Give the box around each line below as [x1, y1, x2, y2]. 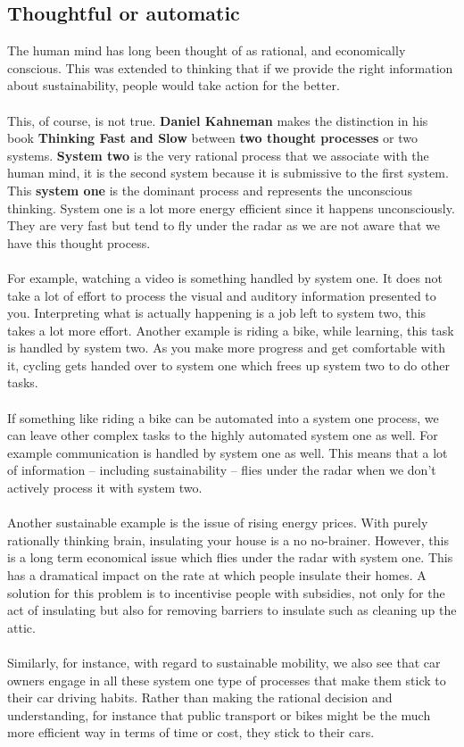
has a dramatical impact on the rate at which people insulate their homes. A [7, 566, 427, 585]
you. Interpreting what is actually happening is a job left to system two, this [7, 303, 427, 322]
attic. [7, 618, 36, 636]
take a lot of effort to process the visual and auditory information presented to [7, 286, 436, 304]
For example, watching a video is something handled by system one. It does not [7, 268, 443, 286]
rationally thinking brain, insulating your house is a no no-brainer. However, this [7, 530, 449, 549]
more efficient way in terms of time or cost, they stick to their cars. [7, 723, 375, 742]
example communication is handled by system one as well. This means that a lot [7, 443, 448, 461]
